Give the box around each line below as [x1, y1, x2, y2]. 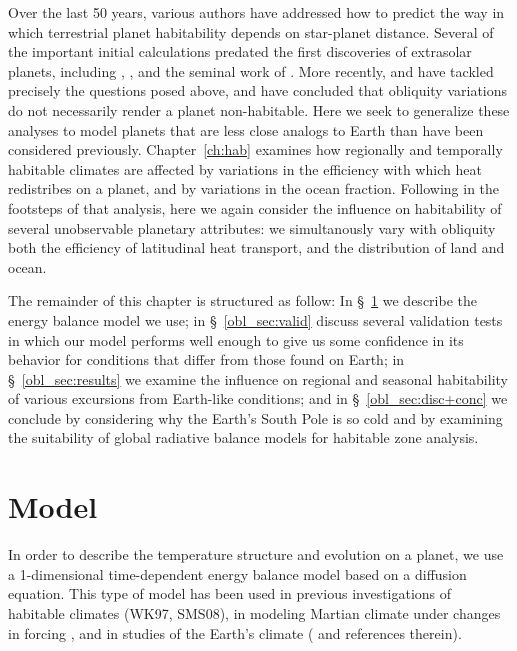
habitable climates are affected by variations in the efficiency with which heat [8, 158, 482, 179]
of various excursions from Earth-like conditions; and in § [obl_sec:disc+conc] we [8, 388, 508, 409]
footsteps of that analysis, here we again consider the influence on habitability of [8, 197, 502, 218]
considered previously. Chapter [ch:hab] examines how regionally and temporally [8, 139, 503, 160]
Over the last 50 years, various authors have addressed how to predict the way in [8, 2, 505, 22]
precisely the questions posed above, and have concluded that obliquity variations [8, 80, 508, 101]
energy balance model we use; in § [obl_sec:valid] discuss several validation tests [8, 309, 503, 330]
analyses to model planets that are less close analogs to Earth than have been [8, 119, 484, 140]
